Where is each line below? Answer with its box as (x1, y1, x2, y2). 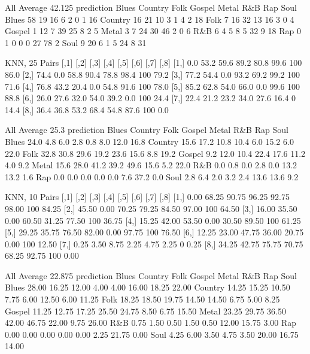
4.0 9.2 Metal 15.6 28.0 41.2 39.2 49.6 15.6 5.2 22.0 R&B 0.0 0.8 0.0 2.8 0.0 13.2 (5, 159, 297, 171)
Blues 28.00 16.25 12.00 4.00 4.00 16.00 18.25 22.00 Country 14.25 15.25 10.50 (5, 281, 290, 294)
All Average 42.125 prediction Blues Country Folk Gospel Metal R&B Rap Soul (5, 1, 297, 13)
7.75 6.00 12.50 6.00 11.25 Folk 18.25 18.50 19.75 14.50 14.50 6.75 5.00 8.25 (5, 293, 280, 305)
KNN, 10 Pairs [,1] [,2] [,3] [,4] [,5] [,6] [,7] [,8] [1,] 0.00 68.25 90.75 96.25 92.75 (5, 190, 290, 203)
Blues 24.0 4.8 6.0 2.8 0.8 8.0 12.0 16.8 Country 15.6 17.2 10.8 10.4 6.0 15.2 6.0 (5, 135, 294, 147)
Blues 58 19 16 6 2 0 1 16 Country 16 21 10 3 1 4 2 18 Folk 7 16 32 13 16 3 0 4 (5, 13, 294, 25)
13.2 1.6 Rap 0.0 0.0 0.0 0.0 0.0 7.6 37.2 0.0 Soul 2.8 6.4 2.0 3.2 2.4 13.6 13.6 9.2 (5, 170, 299, 183)
